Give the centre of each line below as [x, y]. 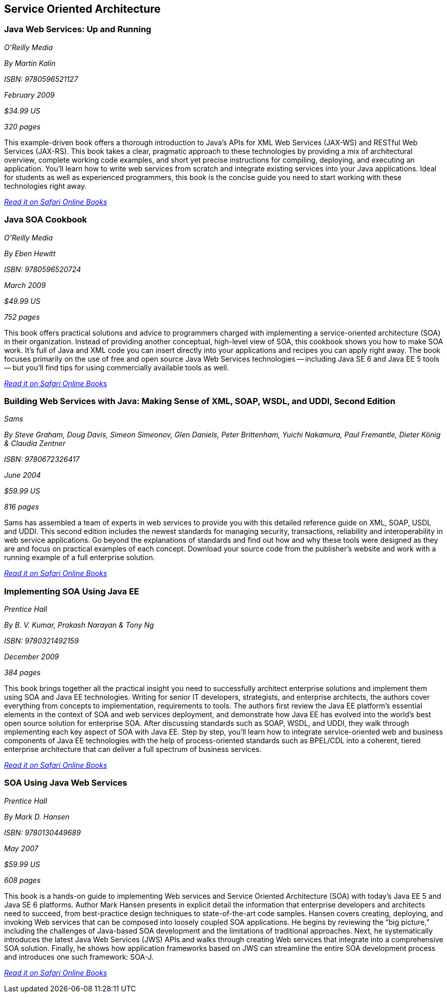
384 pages [23, 673]
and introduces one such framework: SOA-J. [79, 957]
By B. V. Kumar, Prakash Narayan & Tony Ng [79, 625]
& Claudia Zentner [35, 444]
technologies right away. [46, 186]
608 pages [23, 880]
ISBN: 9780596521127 [41, 79]
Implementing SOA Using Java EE [72, 591]
